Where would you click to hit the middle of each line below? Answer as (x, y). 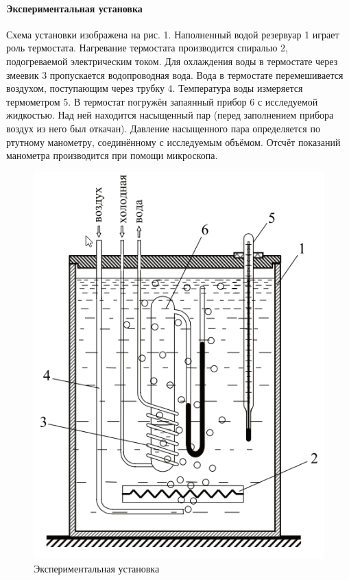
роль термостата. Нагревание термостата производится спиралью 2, (147, 48)
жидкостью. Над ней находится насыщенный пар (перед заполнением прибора (170, 115)
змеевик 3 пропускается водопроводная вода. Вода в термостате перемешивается (175, 74)
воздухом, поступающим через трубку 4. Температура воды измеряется (155, 88)
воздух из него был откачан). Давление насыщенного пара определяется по (163, 128)
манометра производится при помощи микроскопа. (112, 155)
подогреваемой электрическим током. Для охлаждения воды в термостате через (172, 61)
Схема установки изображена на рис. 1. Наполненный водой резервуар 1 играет (173, 34)
